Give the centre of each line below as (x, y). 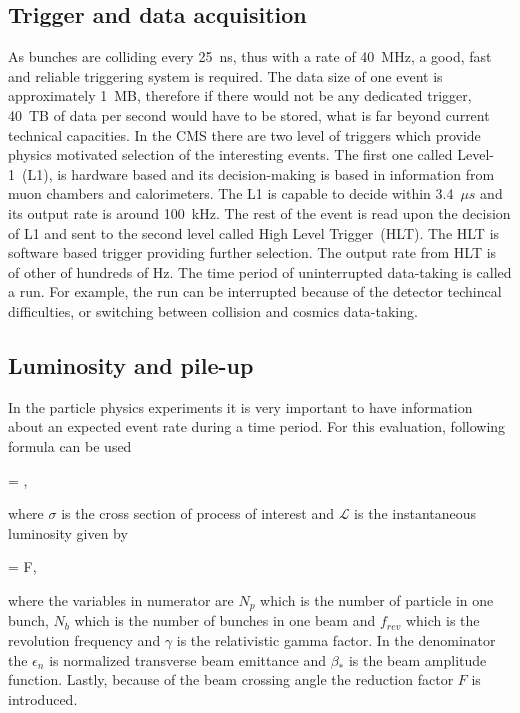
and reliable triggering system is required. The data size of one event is (225, 75)
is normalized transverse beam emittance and (187, 659)
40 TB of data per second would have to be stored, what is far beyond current (249, 114)
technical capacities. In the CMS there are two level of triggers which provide (244, 134)
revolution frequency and (84, 639)
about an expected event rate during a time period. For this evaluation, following (257, 426)
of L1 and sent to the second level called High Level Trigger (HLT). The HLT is (254, 232)
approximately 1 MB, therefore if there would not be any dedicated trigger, (240, 95)
